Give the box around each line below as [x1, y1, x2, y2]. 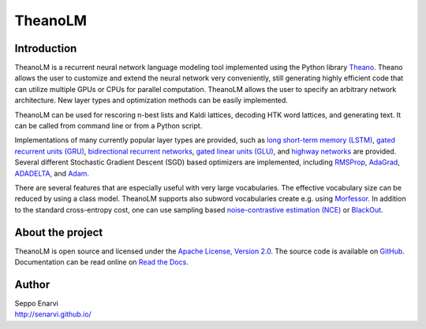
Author [14, 278, 50, 291]
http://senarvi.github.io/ [14, 309, 92, 319]
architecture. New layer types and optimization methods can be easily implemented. [14, 95, 288, 105]
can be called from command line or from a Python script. [14, 121, 203, 131]
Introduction [14, 42, 77, 55]
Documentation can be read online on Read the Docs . [14, 257, 189, 267]
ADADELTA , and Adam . [14, 168, 90, 178]
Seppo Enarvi [14, 298, 58, 308]
